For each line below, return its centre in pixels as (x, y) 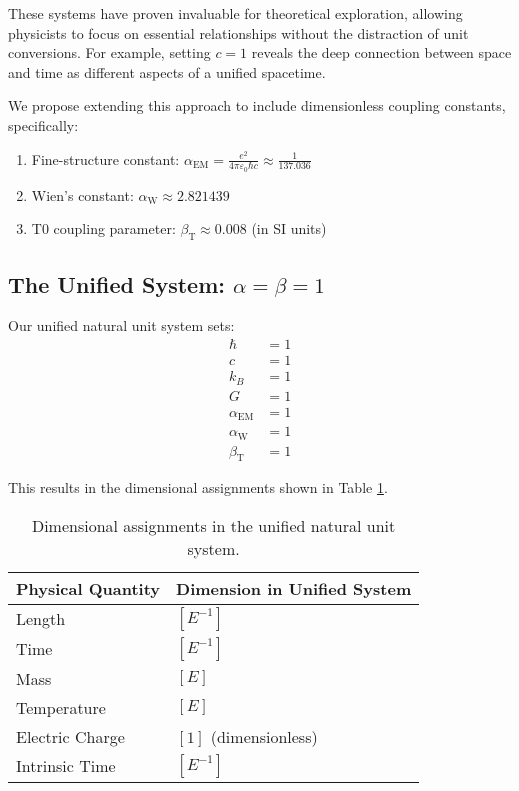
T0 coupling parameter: (103, 228)
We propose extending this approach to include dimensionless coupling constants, (257, 105)
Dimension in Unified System (294, 588)
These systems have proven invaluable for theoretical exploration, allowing (235, 13)
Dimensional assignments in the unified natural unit (213, 525)
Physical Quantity (88, 588)
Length (41, 619)
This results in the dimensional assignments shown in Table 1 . (198, 487)
